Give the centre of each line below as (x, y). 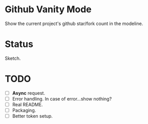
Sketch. (13, 58)
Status (19, 44)
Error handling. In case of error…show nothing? (62, 98)
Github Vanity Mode (48, 9)
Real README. (27, 104)
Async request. (29, 93)
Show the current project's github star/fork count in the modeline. (74, 23)
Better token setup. (33, 116)
